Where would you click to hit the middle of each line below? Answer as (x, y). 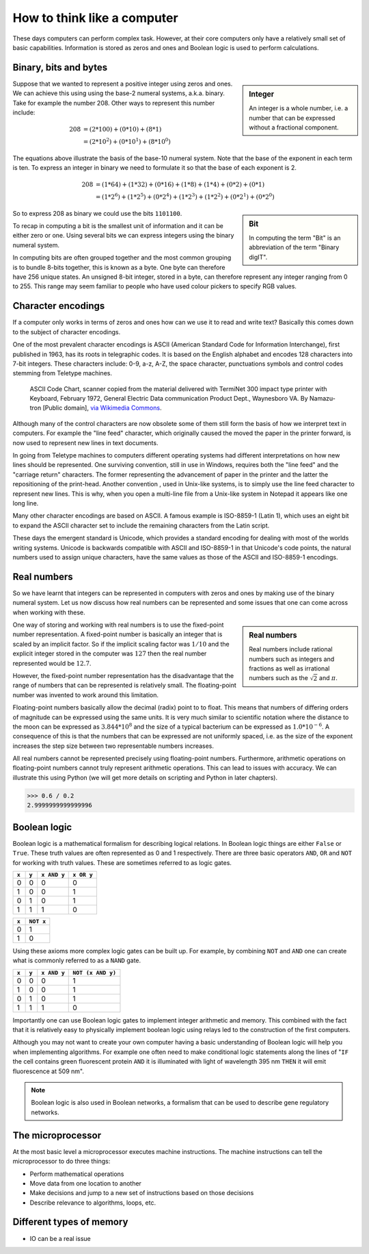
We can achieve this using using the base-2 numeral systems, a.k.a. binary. (119, 93)
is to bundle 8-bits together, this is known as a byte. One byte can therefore (119, 267)
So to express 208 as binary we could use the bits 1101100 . (97, 213)
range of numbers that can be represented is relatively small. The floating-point (125, 686)
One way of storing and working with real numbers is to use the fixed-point (118, 625)
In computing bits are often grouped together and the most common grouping (122, 258)
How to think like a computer (95, 18)
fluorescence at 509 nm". (49, 1071)
